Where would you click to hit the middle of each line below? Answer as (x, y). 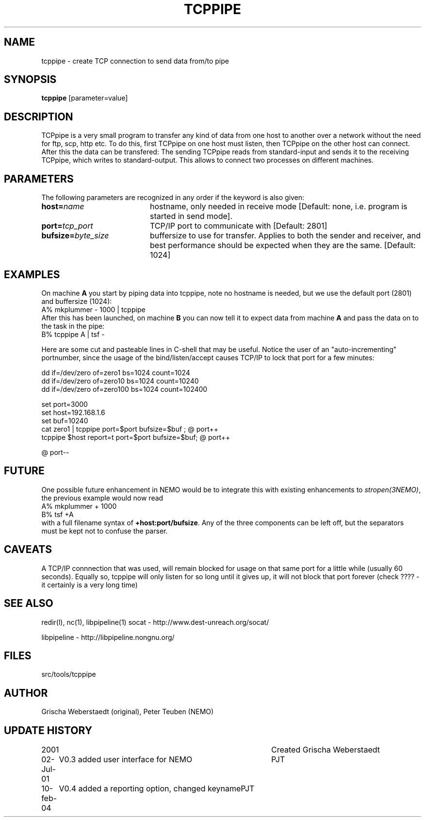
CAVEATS (28, 550)
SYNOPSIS (30, 80)
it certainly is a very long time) (90, 585)
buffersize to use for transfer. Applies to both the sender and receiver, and (285, 236)
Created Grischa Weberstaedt (326, 750)
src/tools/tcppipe (69, 674)
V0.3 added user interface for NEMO (126, 760)
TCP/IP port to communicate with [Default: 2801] (238, 226)
